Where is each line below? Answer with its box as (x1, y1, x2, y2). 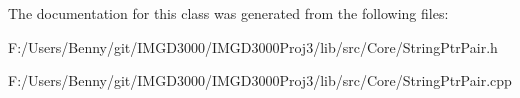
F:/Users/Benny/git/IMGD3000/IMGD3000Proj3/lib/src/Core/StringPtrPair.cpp (8, 70, 512, 91)
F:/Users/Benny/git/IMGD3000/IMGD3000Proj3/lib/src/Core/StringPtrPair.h (8, 36, 498, 57)
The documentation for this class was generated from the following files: (8, 3, 449, 23)
